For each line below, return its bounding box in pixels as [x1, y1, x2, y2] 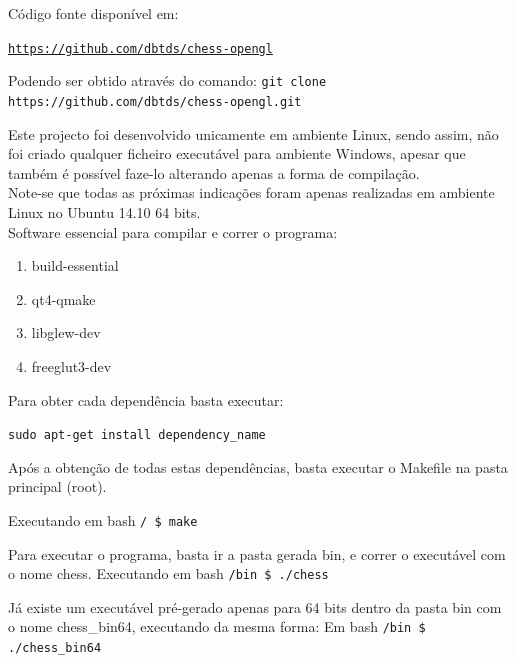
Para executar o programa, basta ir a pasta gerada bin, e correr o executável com [8, 543, 506, 564]
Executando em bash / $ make [8, 509, 198, 530]
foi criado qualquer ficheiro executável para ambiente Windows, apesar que [8, 143, 466, 164]
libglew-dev [31, 322, 101, 343]
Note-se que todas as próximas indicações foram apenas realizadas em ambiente [8, 182, 495, 203]
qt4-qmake [31, 288, 96, 309]
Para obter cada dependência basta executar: [8, 389, 284, 410]
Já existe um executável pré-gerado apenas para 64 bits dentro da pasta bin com [8, 596, 502, 617]
